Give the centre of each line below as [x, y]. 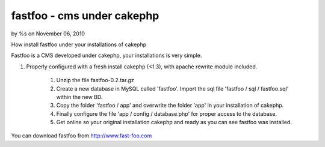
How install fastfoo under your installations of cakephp [79, 44]
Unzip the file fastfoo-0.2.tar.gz [95, 80]
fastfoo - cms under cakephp [85, 16]
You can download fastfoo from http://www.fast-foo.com [82, 136]
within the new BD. [79, 97]
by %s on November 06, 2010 [48, 34]
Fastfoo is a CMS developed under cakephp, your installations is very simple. [107, 55]
